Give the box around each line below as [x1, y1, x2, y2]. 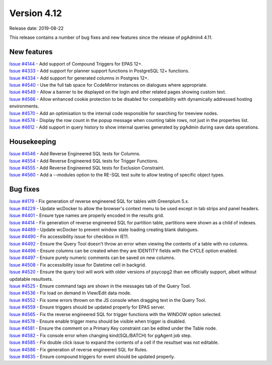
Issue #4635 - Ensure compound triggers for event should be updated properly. [9, 353, 175, 359]
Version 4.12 [9, 8, 62, 19]
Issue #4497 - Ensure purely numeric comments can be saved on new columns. [9, 255, 176, 261]
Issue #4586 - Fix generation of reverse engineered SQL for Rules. [9, 346, 148, 352]
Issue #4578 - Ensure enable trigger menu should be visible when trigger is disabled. [9, 318, 186, 324]
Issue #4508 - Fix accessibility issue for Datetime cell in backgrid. [9, 262, 147, 268]
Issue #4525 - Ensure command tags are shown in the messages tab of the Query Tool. [9, 283, 191, 289]
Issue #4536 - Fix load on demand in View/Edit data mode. [9, 290, 131, 296]
